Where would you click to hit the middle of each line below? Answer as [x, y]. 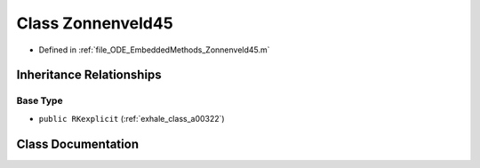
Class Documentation [78, 144]
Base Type [40, 100]
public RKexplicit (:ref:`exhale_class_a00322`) [132, 118]
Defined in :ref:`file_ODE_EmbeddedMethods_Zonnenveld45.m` [154, 50]
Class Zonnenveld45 [95, 23]
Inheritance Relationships [89, 75]
